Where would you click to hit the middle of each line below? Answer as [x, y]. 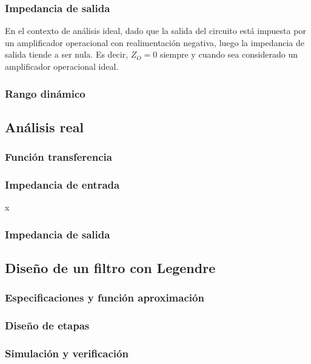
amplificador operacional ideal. [62, 66]
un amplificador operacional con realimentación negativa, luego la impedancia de [155, 42]
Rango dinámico [45, 93]
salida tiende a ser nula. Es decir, [67, 54]
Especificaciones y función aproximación [105, 298]
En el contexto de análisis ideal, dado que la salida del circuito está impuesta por [155, 31]
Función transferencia [59, 157]
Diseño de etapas [47, 325]
